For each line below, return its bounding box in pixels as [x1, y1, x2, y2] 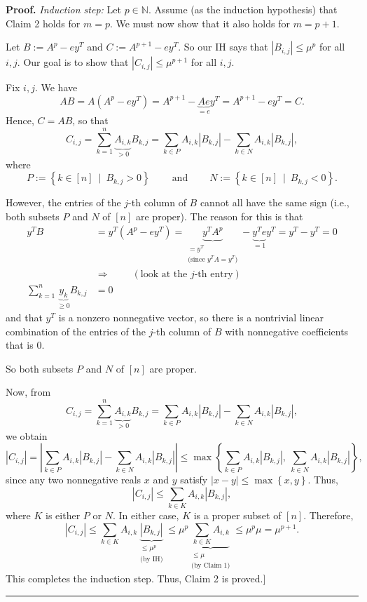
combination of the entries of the [6, 323, 146, 338]
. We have [34, 80, 78, 95]
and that [6, 310, 43, 325]
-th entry [194, 269, 233, 280]
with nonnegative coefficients [225, 323, 349, 338]
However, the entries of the [6, 195, 121, 210]
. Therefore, [303, 508, 354, 523]
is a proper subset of [193, 508, 282, 523]
